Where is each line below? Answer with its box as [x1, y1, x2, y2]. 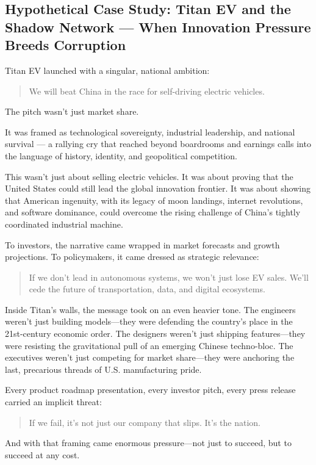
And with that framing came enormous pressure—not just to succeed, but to [5, 436, 292, 449]
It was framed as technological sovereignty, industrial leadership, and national [5, 125, 295, 138]
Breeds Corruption [5, 35, 126, 54]
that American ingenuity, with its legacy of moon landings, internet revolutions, [5, 193, 303, 206]
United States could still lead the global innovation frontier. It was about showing [5, 182, 311, 195]
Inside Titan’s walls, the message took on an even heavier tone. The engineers [5, 303, 296, 315]
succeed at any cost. [5, 448, 80, 461]
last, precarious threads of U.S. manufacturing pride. [5, 362, 202, 375]
